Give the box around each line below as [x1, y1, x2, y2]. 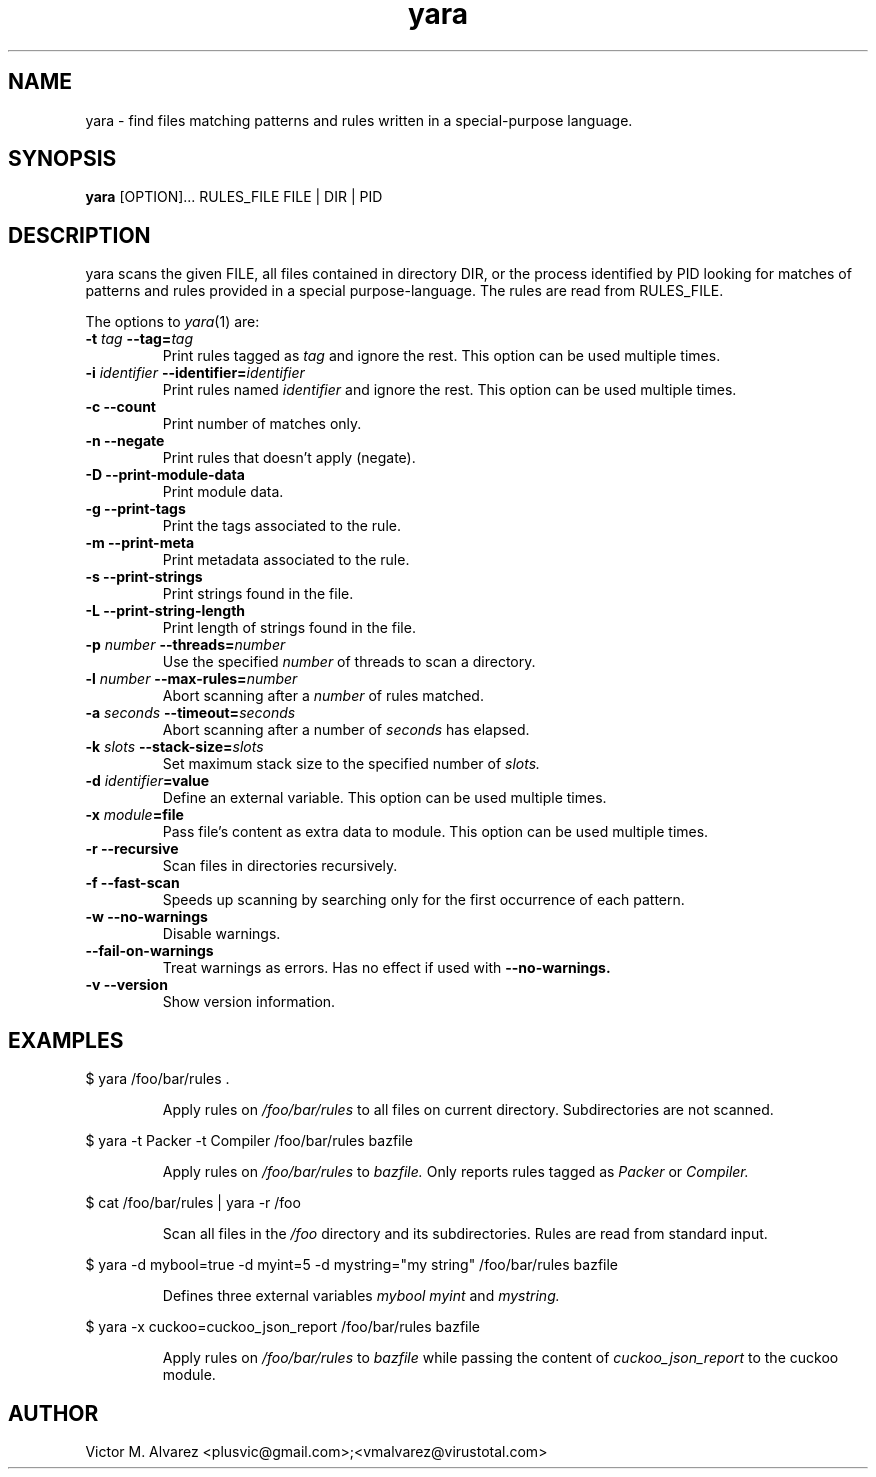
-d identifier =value [85, 772, 210, 790]
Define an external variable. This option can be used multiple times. [162, 789, 607, 807]
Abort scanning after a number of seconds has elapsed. [162, 721, 530, 739]
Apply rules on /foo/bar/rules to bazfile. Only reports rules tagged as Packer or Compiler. [162, 1163, 749, 1181]
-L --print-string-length [85, 602, 246, 620]
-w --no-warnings [85, 908, 208, 926]
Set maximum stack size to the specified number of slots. [162, 755, 541, 773]
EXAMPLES [8, 1027, 124, 1053]
